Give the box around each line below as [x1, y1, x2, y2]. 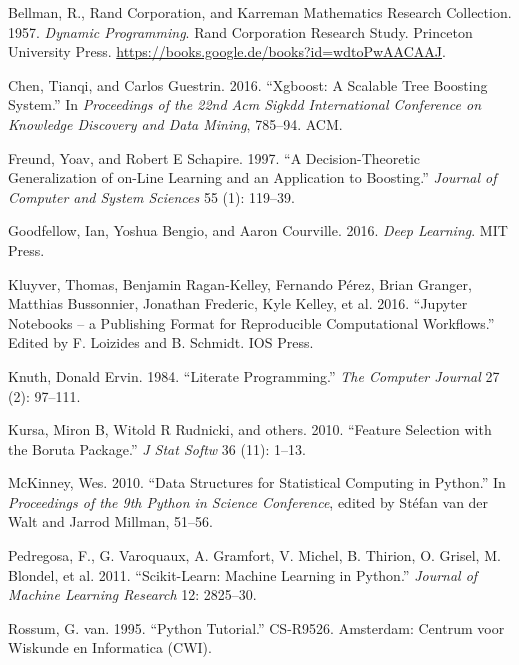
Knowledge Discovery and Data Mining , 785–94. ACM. [8, 113, 343, 134]
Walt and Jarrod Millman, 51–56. [8, 511, 213, 532]
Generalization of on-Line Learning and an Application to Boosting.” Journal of [8, 167, 497, 188]
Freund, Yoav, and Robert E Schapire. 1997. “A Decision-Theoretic [8, 147, 421, 168]
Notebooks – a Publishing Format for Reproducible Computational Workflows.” [8, 312, 495, 333]
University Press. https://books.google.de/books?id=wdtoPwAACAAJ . [8, 41, 446, 62]
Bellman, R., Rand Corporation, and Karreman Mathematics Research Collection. [8, 2, 512, 22]
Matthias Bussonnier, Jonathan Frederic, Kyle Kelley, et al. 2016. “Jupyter [8, 293, 468, 314]
